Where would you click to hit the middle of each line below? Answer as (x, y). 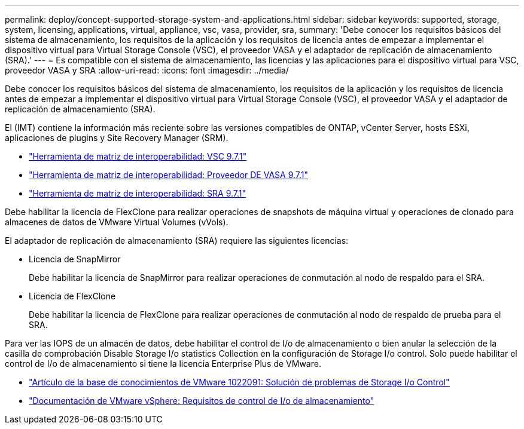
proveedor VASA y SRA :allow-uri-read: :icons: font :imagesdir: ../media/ (147, 70)
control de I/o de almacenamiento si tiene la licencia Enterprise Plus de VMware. (163, 364)
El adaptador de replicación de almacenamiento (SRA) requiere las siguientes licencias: (177, 240)
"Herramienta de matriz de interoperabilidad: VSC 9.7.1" (138, 156)
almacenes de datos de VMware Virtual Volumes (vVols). (117, 222)
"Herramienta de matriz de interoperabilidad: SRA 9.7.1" (138, 193)
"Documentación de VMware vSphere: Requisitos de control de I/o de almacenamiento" (202, 401)
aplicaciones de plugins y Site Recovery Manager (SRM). (117, 138)
